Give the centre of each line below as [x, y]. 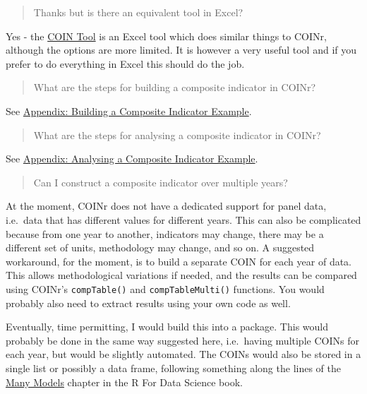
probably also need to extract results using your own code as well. [148, 303]
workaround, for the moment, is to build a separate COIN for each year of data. [179, 261]
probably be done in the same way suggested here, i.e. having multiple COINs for [182, 340]
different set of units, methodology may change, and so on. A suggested [160, 247]
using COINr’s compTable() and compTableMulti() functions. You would [165, 288]
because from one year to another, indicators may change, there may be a [165, 233]
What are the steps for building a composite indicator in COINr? [175, 87]
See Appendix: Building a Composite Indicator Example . [129, 111]
